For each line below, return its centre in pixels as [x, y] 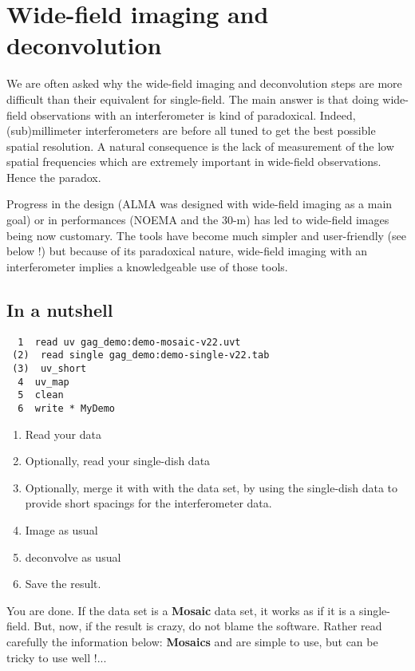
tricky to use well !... [57, 657]
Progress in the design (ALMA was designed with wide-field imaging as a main [200, 204]
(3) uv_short [49, 368]
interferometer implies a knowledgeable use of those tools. [147, 266]
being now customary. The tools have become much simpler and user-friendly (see [207, 235]
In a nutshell [60, 309]
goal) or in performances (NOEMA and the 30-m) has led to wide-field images [198, 220]
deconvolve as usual [73, 557]
